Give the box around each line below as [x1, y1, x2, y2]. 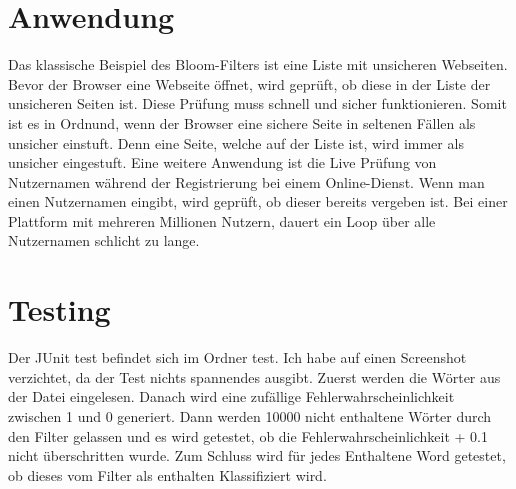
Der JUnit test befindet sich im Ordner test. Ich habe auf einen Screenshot [8, 347, 467, 368]
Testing [8, 289, 111, 330]
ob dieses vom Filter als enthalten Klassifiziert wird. [8, 464, 327, 485]
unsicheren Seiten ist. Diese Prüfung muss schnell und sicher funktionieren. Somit [8, 93, 507, 114]
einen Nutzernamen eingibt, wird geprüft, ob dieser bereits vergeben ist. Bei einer [8, 191, 508, 212]
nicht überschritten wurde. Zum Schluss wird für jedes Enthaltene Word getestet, [8, 445, 506, 466]
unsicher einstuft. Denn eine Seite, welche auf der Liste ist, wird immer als [8, 132, 464, 153]
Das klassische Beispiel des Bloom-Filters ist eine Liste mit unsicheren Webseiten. [8, 54, 508, 75]
